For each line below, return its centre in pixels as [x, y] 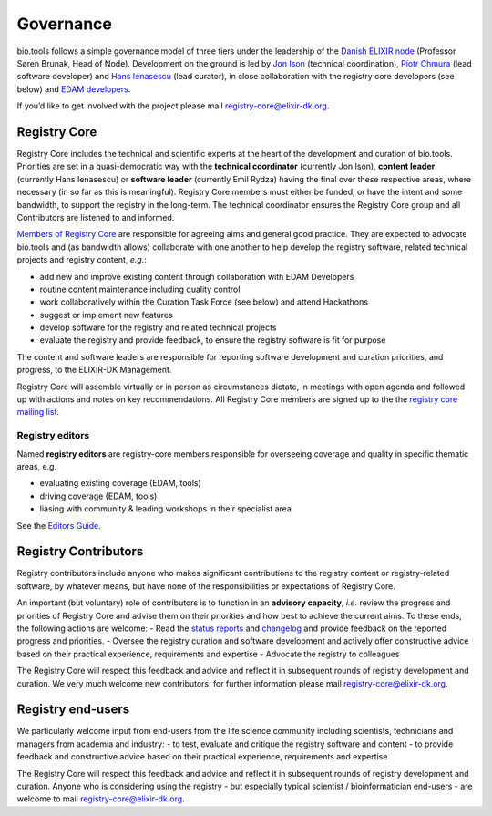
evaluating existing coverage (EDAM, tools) [121, 483]
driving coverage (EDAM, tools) [98, 496]
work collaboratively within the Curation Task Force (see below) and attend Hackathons [204, 302]
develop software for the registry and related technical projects [158, 327]
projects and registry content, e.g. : [82, 260]
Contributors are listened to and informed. [96, 217]
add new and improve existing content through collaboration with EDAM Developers [197, 276]
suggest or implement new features [106, 315]
